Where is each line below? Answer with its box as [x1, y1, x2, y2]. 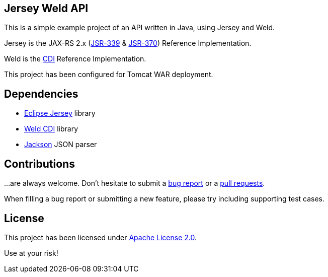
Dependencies [4, 87, 78, 100]
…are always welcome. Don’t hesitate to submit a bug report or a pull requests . [4, 179, 265, 188]
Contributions [4, 157, 75, 170]
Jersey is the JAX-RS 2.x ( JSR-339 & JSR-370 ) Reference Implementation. [4, 39, 252, 48]
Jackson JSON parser [24, 140, 97, 149]
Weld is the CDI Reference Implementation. [4, 54, 146, 63]
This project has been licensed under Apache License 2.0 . [4, 233, 197, 242]
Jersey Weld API [4, 2, 89, 15]
